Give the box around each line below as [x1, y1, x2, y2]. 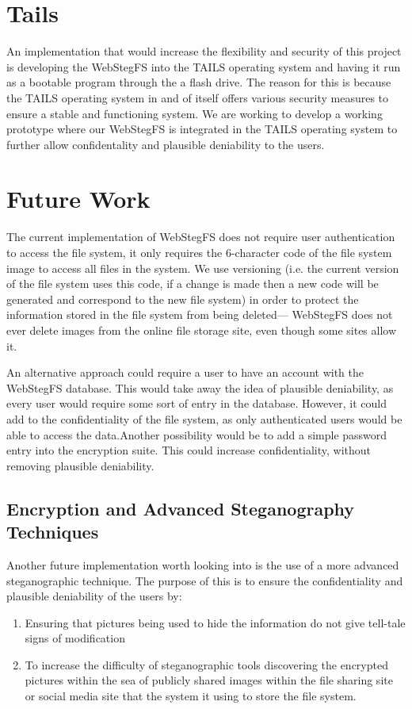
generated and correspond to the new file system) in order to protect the [6, 290, 359, 307]
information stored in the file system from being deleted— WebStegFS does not [6, 306, 393, 323]
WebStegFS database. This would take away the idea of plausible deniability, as [6, 379, 394, 396]
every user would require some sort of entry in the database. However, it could [6, 395, 387, 412]
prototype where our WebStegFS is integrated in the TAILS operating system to [6, 121, 398, 137]
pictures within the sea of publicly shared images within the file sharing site [25, 672, 393, 688]
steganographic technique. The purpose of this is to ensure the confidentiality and [6, 572, 403, 588]
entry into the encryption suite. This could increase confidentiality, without [6, 442, 372, 458]
